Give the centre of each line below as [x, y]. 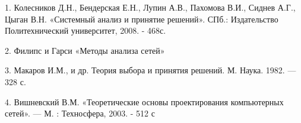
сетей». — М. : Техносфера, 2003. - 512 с [80, 113]
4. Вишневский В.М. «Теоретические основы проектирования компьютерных [144, 101]
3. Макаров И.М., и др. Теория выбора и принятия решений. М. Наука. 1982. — [150, 70]
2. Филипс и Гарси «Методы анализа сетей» [85, 50]
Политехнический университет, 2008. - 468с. [85, 30]
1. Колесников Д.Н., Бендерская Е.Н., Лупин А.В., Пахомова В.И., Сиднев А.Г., [150, 7]
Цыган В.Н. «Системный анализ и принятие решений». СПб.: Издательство [142, 19]
